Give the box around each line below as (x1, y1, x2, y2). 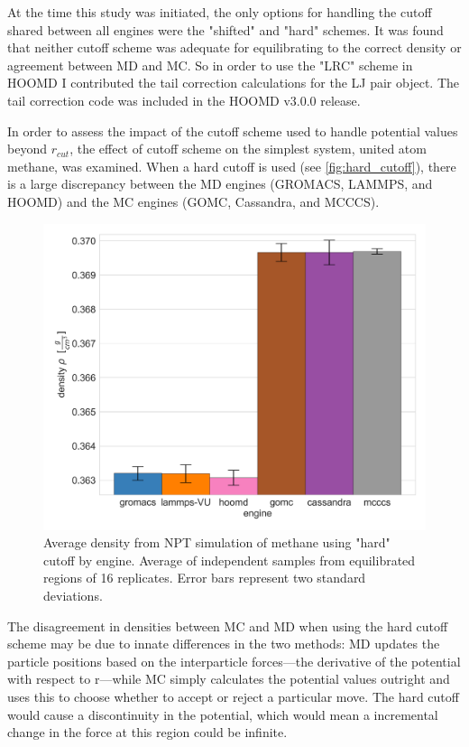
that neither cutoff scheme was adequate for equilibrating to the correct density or (7, 38, 462, 57)
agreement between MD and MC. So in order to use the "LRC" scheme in (7, 55, 413, 74)
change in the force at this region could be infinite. (7, 723, 288, 742)
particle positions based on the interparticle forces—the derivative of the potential (7, 651, 461, 670)
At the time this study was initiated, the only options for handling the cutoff (7, 3, 432, 21)
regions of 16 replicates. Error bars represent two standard (43, 568, 366, 587)
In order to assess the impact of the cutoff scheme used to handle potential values (7, 121, 458, 140)
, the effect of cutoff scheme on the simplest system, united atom (69, 139, 427, 158)
